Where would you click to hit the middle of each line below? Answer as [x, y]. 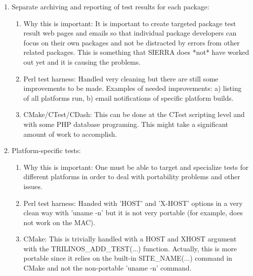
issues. [33, 186]
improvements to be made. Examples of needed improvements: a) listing [132, 88]
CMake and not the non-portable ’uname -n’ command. [107, 268]
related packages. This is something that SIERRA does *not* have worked [136, 52]
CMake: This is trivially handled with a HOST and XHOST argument [130, 239]
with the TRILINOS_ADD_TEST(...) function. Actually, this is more [130, 248]
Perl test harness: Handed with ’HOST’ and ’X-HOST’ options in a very [133, 203]
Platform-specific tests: [46, 150]
